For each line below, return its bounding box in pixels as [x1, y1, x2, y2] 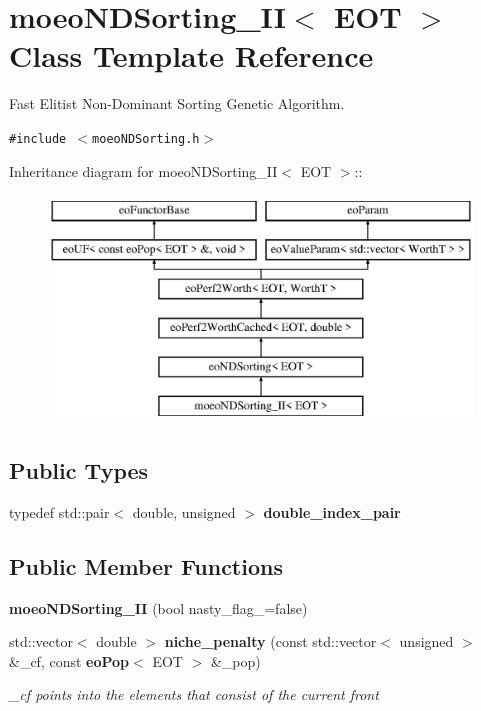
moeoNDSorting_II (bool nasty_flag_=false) [9, 597, 308, 618]
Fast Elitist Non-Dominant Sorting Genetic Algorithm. [9, 93, 345, 114]
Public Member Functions [9, 550, 283, 581]
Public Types [9, 454, 149, 485]
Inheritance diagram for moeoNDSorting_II [9, 160, 278, 181]
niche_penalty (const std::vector [164, 631, 377, 652]
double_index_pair [263, 501, 401, 522]
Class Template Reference [9, 35, 374, 76]
